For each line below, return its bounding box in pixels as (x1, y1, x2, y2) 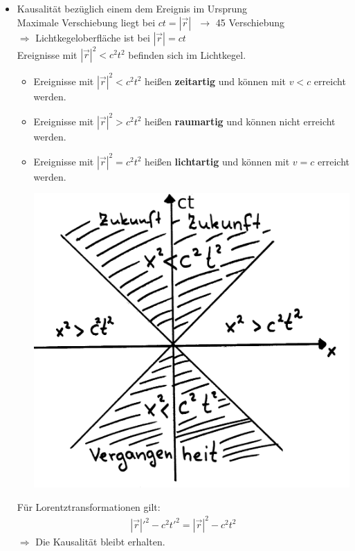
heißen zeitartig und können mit (145, 73, 286, 88)
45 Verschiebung (215, 15, 285, 29)
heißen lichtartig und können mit (145, 154, 290, 168)
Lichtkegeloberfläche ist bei (35, 30, 150, 44)
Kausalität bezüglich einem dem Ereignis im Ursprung (17, 1, 248, 15)
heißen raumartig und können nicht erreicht (145, 114, 336, 128)
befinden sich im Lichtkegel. (128, 47, 246, 62)
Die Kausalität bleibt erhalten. (35, 534, 165, 548)
